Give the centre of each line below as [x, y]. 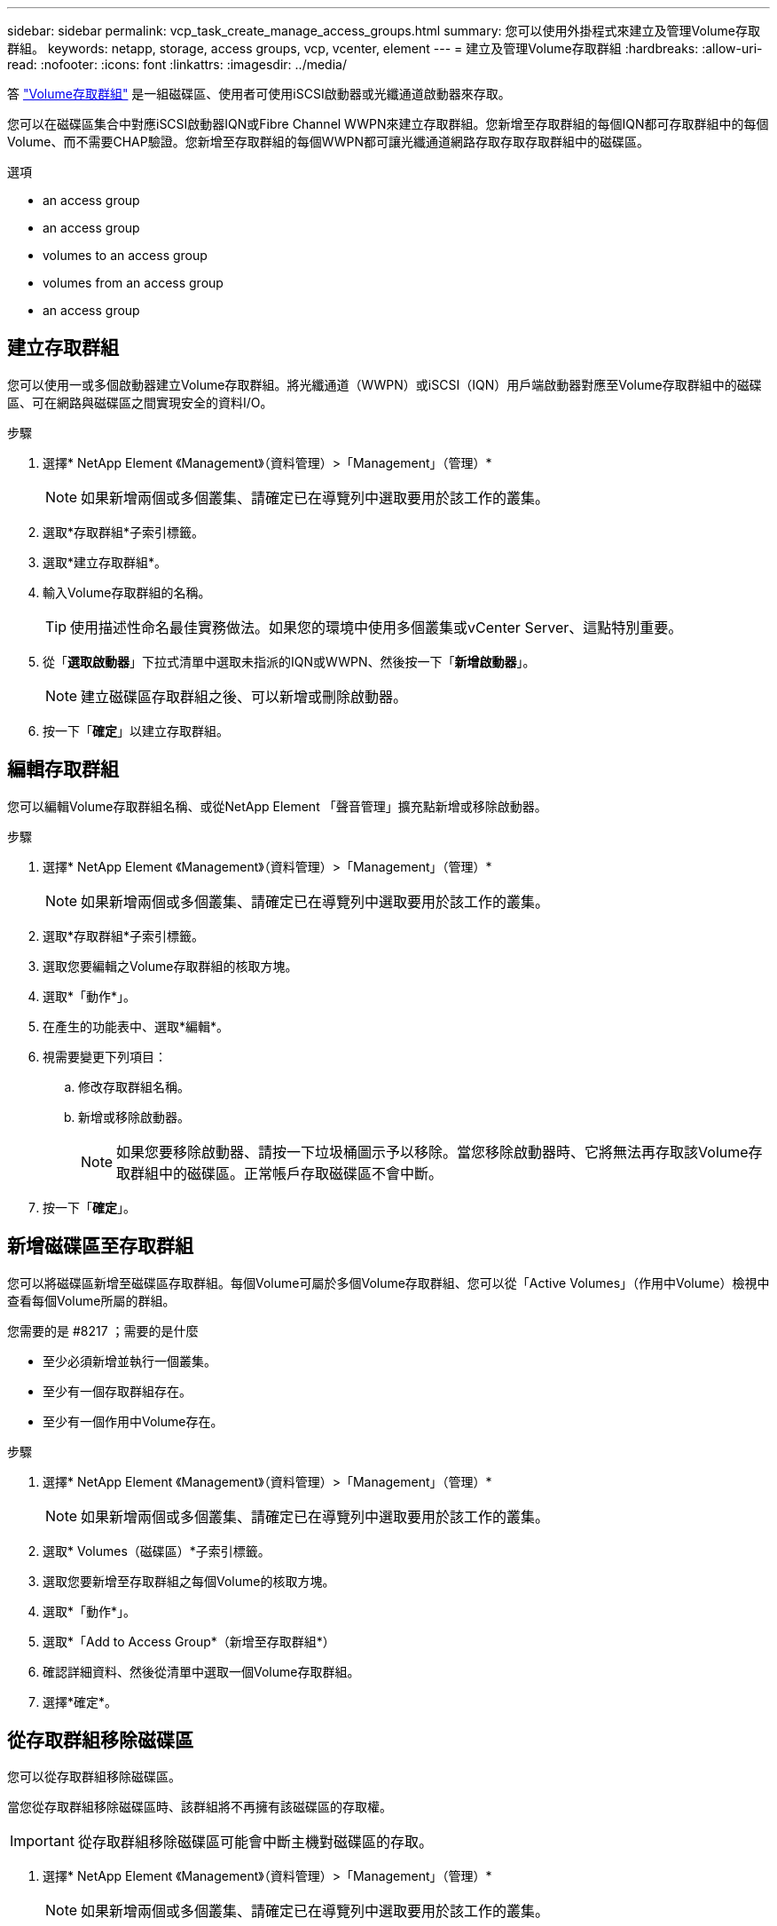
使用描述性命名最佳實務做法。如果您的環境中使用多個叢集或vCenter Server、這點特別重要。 [377, 627]
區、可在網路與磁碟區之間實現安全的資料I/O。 [140, 402]
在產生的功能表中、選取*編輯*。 [136, 1026]
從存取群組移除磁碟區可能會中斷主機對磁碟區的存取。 [255, 1842]
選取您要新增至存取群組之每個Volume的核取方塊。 [189, 1581]
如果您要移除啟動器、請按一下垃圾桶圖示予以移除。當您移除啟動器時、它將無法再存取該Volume [432, 1152]
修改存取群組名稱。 [134, 1086]
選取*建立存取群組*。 [105, 562]
